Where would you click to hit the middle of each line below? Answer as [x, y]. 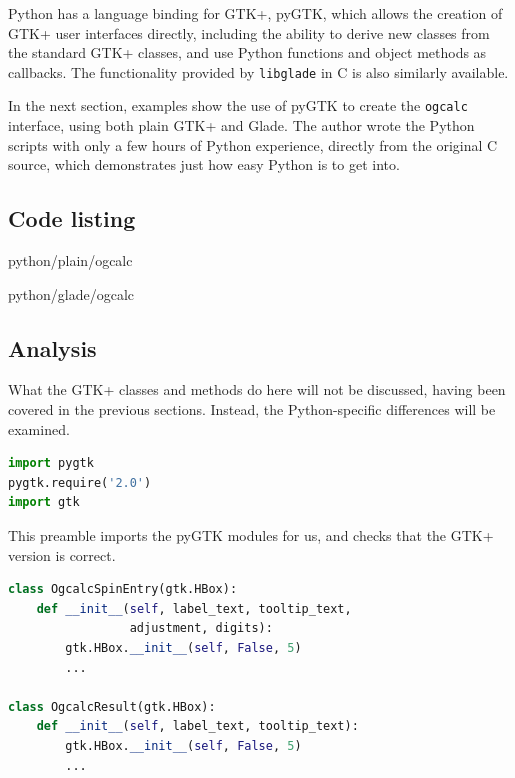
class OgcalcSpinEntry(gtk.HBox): [123, 589]
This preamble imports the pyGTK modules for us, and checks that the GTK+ [251, 535]
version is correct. [62, 554]
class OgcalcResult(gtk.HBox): [112, 706]
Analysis [52, 347]
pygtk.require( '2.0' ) [80, 482]
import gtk [44, 502]
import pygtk [51, 463]
